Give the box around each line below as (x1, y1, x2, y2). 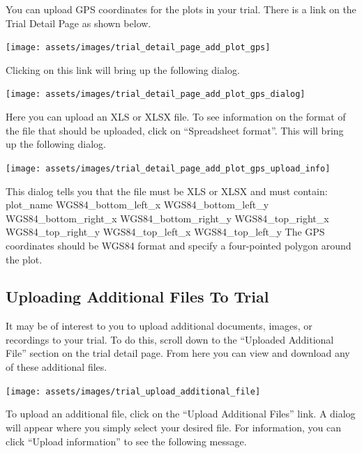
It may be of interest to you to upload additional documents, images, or (6, 318, 312, 333)
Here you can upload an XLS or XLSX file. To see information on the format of (6, 109, 346, 124)
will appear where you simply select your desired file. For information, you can (6, 420, 341, 434)
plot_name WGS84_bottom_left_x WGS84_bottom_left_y (6, 197, 269, 212)
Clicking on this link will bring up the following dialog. (6, 62, 240, 77)
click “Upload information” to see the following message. (6, 433, 247, 448)
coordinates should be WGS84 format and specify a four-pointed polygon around (6, 238, 352, 252)
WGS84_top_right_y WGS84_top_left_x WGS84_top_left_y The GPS (6, 224, 325, 239)
